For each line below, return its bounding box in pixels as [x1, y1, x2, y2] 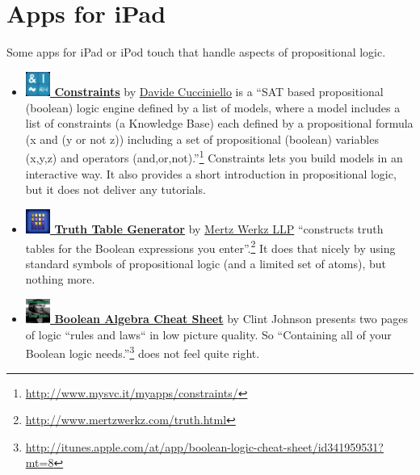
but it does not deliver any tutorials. [25, 181, 206, 198]
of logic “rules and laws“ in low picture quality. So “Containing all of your [25, 326, 392, 343]
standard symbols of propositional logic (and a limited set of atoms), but [25, 254, 387, 271]
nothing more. [25, 271, 95, 288]
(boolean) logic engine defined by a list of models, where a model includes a [25, 99, 401, 116]
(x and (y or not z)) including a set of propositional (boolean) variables [25, 130, 379, 147]
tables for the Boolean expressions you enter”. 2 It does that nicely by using [25, 237, 396, 256]
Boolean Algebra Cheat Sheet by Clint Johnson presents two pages [54, 310, 408, 327]
